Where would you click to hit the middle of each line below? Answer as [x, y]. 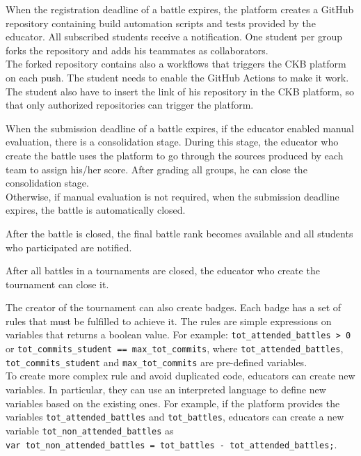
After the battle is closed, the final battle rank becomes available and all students [179, 233]
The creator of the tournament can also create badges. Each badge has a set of [174, 307]
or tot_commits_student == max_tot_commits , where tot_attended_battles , [175, 348]
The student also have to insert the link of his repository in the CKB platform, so [180, 91]
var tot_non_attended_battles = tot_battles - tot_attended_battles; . [171, 444]
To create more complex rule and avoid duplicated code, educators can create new [180, 376]
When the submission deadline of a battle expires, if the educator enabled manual [180, 128]
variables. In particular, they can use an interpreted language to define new [166, 390]
